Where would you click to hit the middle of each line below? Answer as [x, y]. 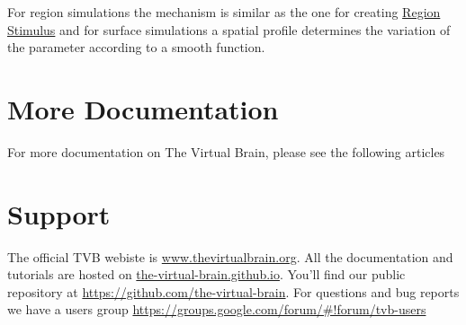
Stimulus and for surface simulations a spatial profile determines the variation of [229, 29]
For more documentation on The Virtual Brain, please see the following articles [226, 151]
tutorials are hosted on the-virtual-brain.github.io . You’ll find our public [206, 274]
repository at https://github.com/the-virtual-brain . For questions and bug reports [233, 291]
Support [59, 213]
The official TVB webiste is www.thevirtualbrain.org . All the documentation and [230, 256]
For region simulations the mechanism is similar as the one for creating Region [224, 12]
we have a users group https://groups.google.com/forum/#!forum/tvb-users [217, 309]
